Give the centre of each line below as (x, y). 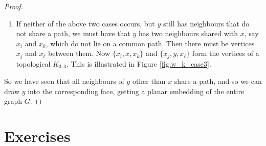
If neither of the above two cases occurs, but (85, 23)
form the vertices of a (226, 53)
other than (149, 81)
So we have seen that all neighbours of (64, 81)
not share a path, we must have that (73, 33)
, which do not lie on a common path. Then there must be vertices (150, 43)
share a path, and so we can (218, 81)
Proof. (14, 6)
